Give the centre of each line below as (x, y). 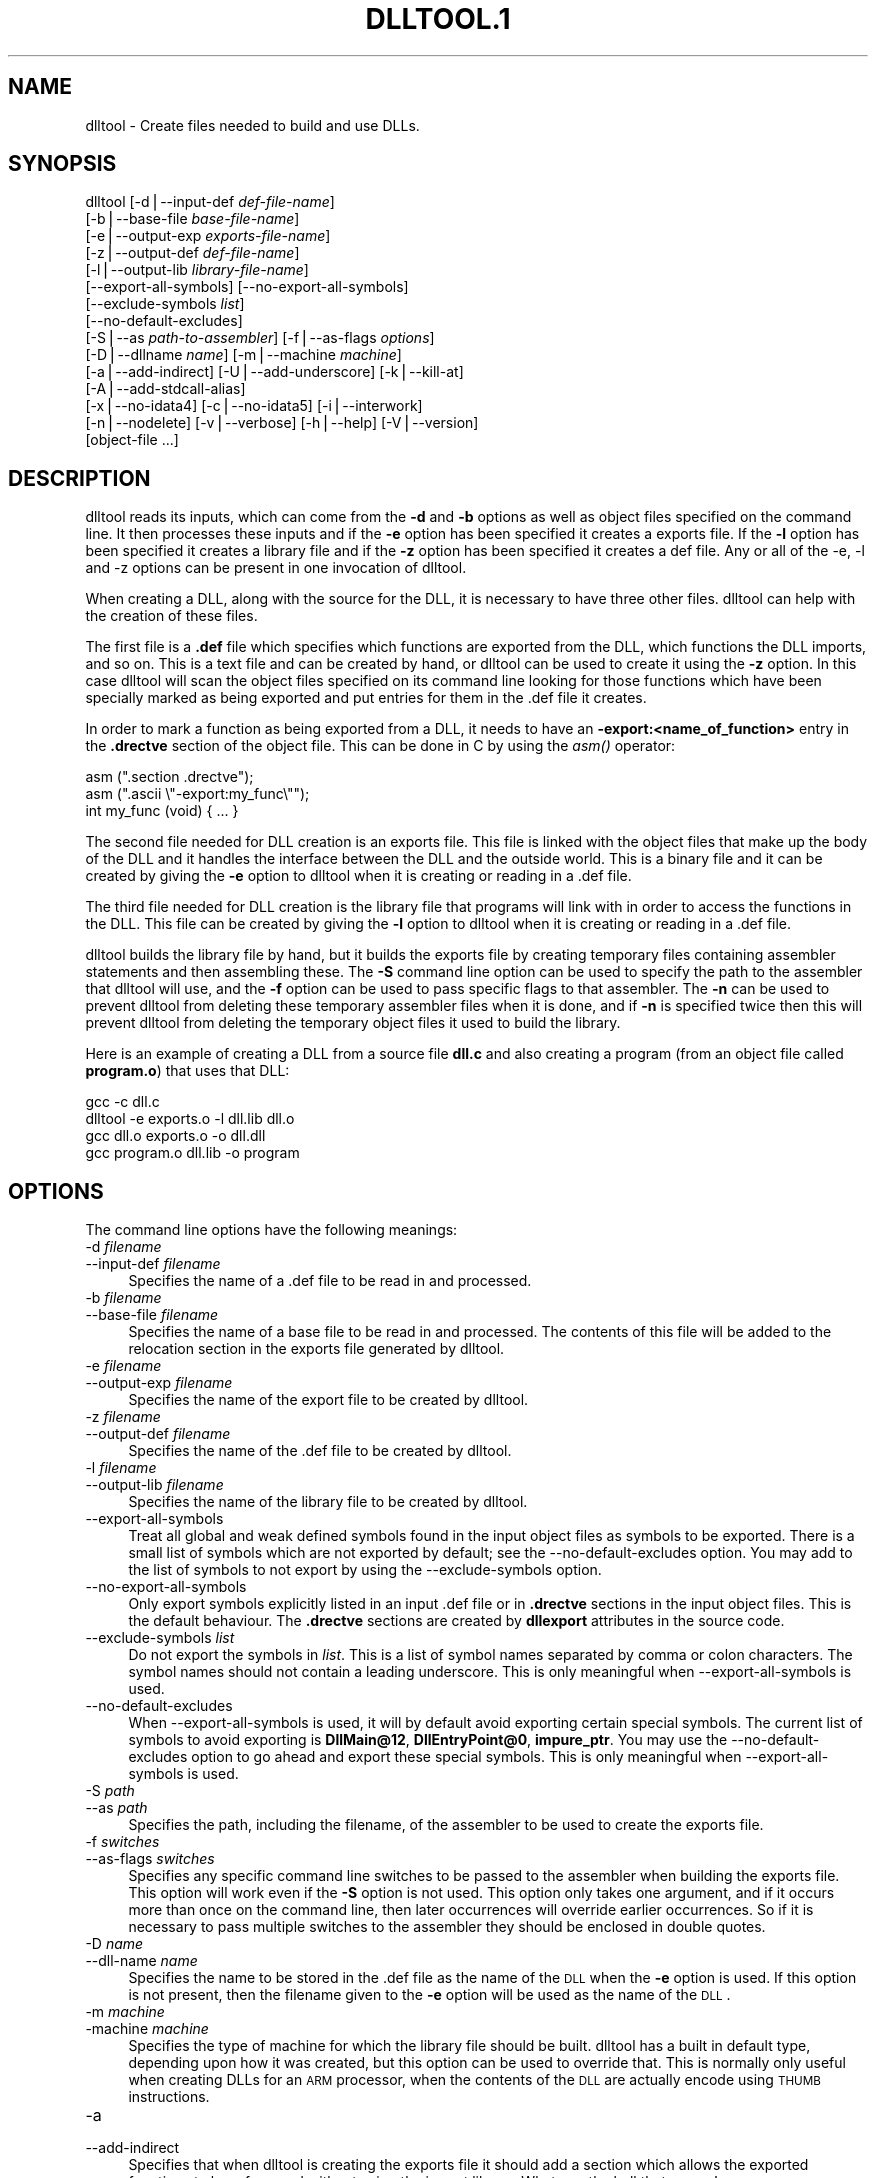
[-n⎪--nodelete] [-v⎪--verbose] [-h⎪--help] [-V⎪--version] (282, 423)
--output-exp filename (159, 1383)
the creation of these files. (171, 616)
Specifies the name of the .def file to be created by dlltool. (320, 1451)
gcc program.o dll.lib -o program (192, 1153)
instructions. (169, 2097)
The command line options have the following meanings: (271, 1230)
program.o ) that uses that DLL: (187, 1071)
